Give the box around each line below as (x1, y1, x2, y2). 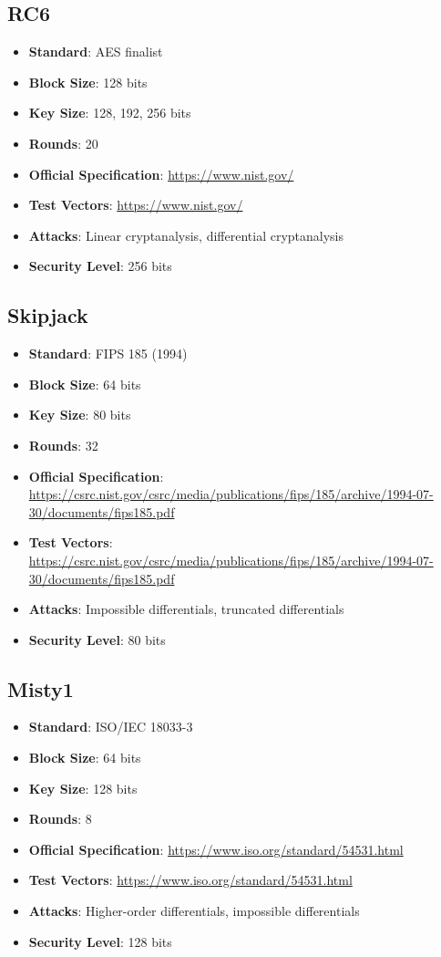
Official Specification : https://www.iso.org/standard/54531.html (28, 839, 404, 858)
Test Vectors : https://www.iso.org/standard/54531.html (28, 870, 353, 889)
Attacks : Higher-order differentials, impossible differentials (28, 901, 360, 921)
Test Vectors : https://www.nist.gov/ (28, 195, 243, 214)
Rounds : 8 (28, 809, 92, 828)
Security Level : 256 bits (28, 256, 172, 276)
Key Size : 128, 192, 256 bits (28, 103, 191, 122)
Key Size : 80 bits (28, 405, 131, 424)
